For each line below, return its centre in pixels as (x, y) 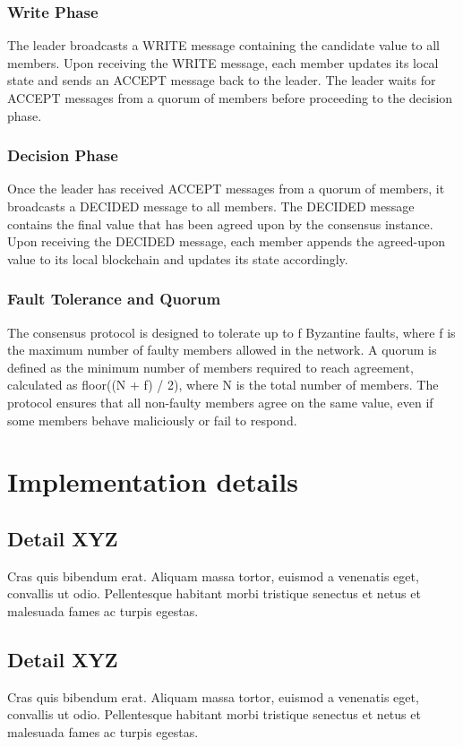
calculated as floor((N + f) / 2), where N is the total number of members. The (223, 385)
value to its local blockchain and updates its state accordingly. (178, 258)
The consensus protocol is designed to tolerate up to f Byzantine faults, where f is (231, 332)
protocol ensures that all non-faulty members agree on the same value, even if (220, 402)
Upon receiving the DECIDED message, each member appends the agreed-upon (226, 241)
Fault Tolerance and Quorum (114, 299)
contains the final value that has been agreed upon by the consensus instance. (220, 223)
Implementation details (153, 481)
